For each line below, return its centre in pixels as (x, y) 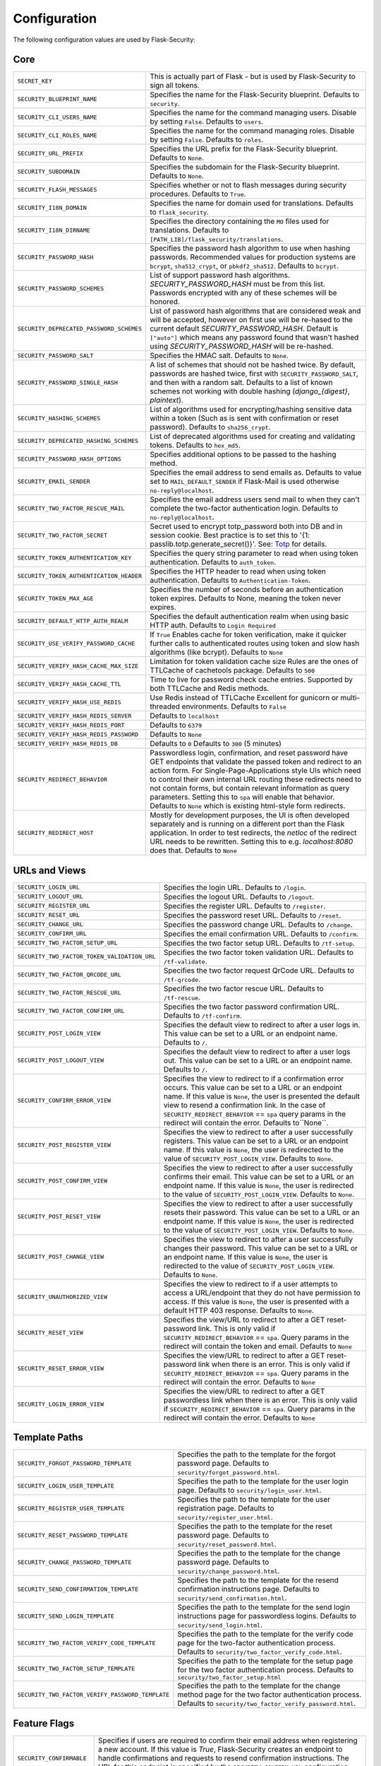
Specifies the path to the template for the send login (264, 1607)
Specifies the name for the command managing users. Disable (253, 113)
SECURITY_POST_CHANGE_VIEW (61, 1257)
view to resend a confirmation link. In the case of (244, 1105)
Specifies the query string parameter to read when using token (254, 553)
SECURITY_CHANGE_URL (50, 924)
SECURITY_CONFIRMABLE (52, 1758)
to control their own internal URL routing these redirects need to (255, 779)
